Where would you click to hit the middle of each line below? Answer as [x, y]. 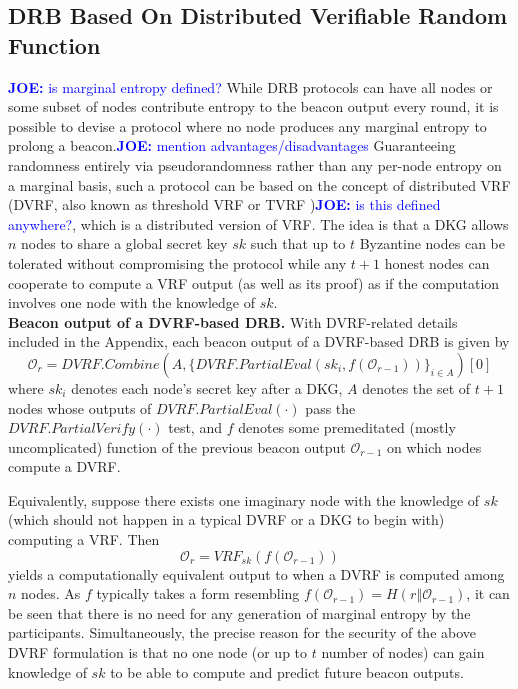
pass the [330, 407]
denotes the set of [416, 387]
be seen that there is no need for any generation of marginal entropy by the [239, 612]
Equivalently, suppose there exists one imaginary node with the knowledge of [244, 499]
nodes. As [51, 593]
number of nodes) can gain [403, 652]
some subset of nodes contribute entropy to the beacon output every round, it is [253, 106]
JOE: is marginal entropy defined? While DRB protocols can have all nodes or [250, 86]
